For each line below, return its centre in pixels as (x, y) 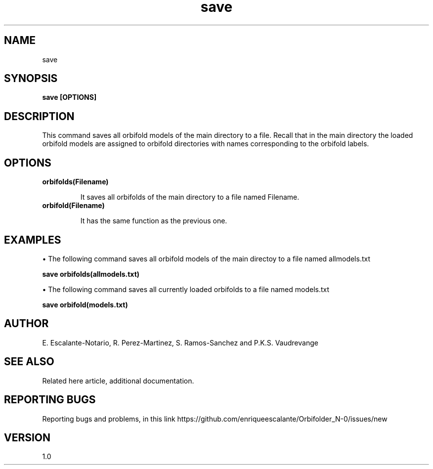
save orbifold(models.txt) (85, 304)
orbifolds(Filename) (75, 182)
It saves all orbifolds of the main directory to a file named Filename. (190, 197)
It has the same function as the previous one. (154, 221)
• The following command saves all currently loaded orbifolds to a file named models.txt (186, 289)
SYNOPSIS (31, 79)
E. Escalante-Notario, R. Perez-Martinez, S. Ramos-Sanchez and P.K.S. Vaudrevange (180, 342)
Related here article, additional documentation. (118, 381)
